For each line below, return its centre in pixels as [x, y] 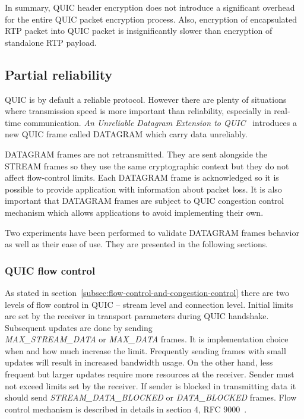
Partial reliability [59, 74]
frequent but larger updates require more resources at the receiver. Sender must [150, 374]
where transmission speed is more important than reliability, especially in [138, 111]
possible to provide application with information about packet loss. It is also [143, 189]
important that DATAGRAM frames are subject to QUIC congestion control [145, 201]
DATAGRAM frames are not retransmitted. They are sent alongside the [136, 154]
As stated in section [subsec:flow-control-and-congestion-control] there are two [147, 292]
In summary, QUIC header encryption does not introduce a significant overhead [150, 7]
